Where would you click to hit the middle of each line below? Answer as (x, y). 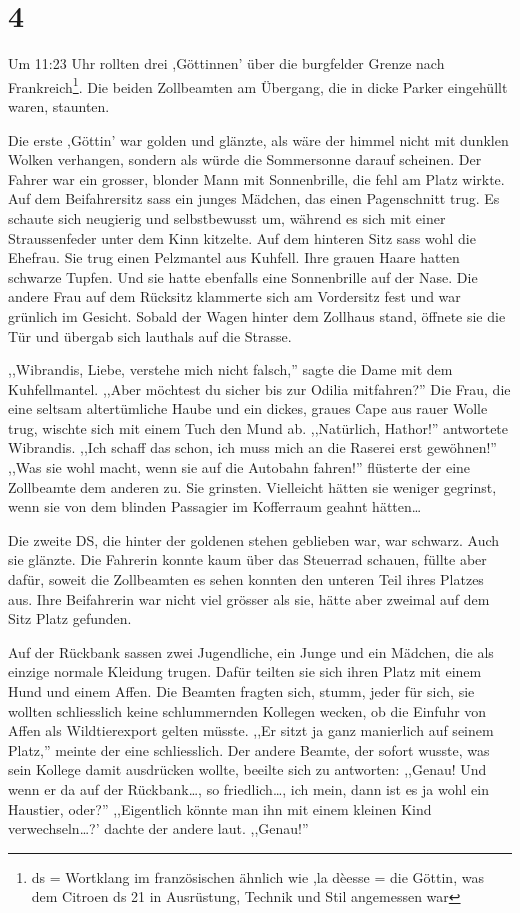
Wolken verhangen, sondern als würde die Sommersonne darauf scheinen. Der (245, 159)
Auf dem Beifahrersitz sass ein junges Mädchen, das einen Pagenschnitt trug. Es (254, 198)
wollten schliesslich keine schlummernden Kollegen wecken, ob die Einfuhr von (247, 710)
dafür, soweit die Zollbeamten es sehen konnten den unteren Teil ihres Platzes (246, 579)
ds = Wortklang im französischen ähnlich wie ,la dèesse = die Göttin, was (257, 876)
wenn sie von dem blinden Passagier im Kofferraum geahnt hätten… (215, 506)
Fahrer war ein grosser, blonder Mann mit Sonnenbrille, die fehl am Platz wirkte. (256, 178)
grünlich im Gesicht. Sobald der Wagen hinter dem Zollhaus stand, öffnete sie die (257, 315)
